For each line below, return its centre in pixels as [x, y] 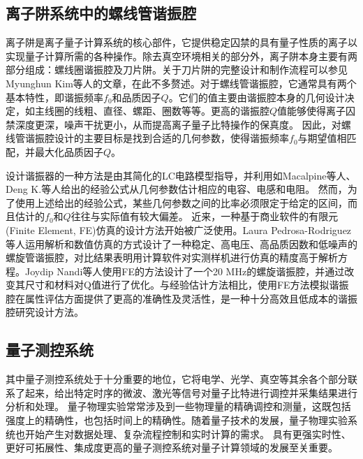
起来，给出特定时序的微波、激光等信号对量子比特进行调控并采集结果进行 [191, 392]
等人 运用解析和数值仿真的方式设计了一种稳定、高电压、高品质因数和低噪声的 [181, 243]
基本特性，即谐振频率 [54, 97]
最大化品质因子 [69, 151]
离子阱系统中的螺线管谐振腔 [101, 13]
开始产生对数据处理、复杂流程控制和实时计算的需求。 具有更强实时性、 [188, 433]
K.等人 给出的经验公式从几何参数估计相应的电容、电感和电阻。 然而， [189, 189]
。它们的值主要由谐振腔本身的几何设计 [257, 97]
